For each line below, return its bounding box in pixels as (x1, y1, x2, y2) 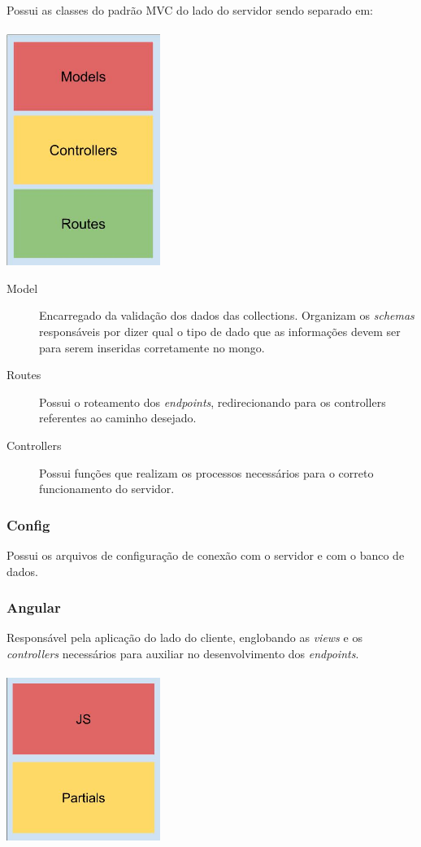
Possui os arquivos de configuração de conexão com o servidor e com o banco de (7, 546, 405, 563)
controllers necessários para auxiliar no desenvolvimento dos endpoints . (7, 644, 359, 661)
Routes (7, 366, 41, 383)
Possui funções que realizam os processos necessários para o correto (39, 464, 374, 481)
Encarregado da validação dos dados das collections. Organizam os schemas (39, 307, 414, 324)
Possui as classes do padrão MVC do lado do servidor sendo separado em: (7, 2, 373, 18)
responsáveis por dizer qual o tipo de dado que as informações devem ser (39, 322, 401, 339)
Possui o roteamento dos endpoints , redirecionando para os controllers (39, 393, 386, 410)
